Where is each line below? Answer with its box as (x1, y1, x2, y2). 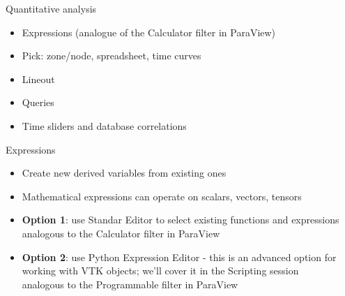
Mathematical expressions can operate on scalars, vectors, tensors (22, 188, 302, 203)
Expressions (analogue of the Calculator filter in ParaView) (22, 24, 276, 39)
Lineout (22, 71, 55, 86)
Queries (22, 95, 54, 110)
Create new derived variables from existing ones (22, 165, 227, 180)
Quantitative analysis (6, 1, 97, 15)
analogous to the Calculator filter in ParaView (22, 225, 220, 240)
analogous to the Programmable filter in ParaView (22, 276, 238, 291)
